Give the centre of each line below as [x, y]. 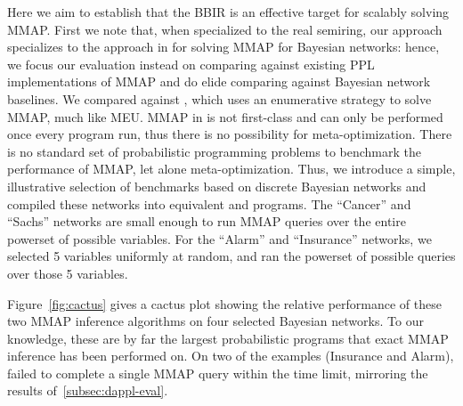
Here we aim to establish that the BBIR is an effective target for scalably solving [228, 12]
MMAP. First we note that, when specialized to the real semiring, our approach [225, 29]
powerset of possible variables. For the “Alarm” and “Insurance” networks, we [219, 238]
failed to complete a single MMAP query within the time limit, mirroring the [218, 373]
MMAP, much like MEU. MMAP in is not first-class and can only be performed [225, 116]
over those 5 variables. [68, 273]
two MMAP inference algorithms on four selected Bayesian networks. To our [215, 321]
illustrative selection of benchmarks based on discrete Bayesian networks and [217, 186]
